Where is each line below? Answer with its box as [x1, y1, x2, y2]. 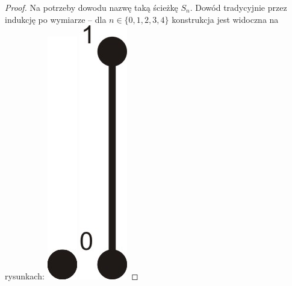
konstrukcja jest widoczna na [172, 13, 279, 25]
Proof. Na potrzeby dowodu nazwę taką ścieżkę [5, 1, 178, 13]
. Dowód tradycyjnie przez [190, 1, 287, 13]
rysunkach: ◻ [5, 270, 138, 282]
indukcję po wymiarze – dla [5, 13, 107, 25]
